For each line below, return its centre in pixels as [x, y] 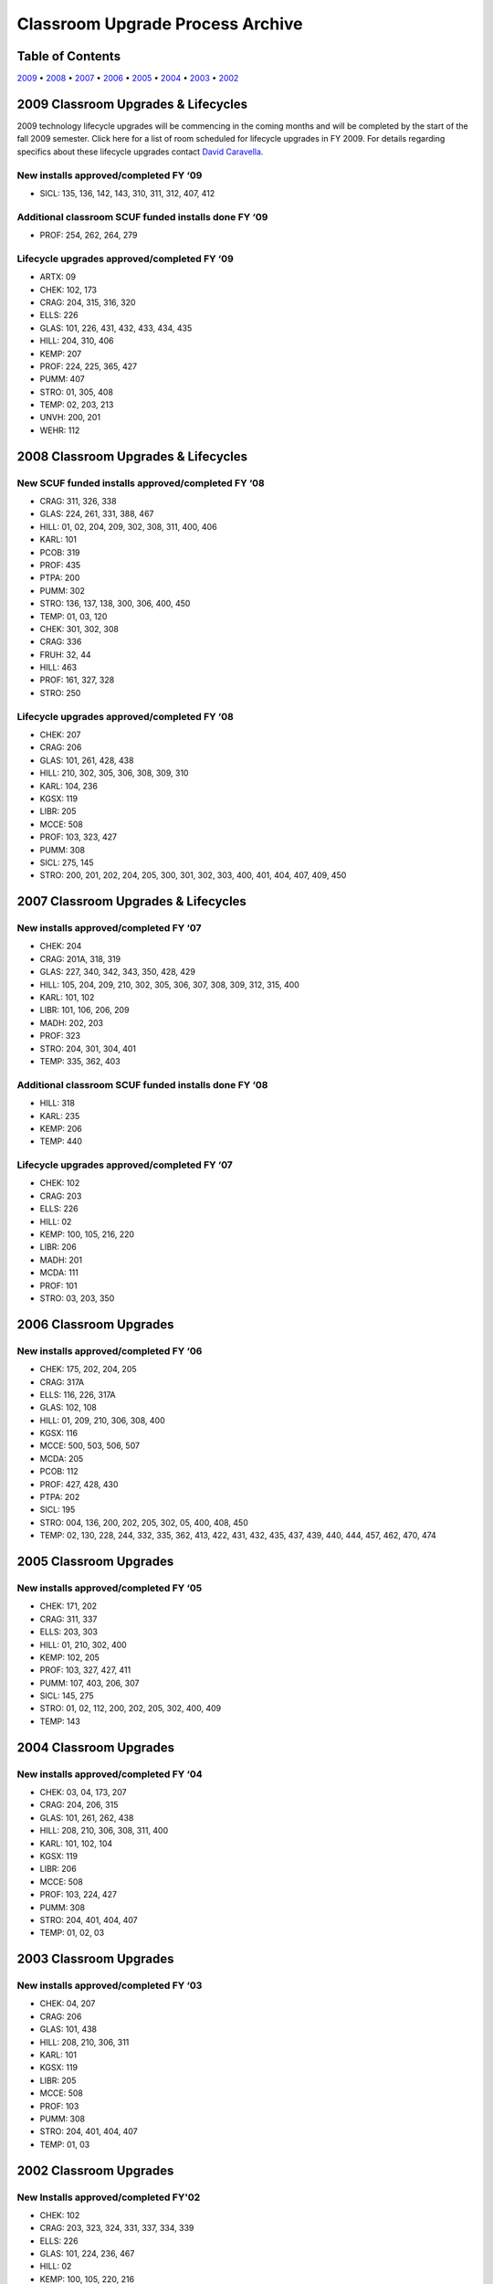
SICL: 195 [58, 1510]
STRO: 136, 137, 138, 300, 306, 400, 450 [115, 604]
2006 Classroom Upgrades [95, 1324]
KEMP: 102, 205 [70, 1657]
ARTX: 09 [58, 277]
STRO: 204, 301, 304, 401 [88, 1048]
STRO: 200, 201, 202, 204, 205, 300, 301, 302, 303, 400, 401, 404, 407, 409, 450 [193, 875]
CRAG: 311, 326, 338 [79, 502]
